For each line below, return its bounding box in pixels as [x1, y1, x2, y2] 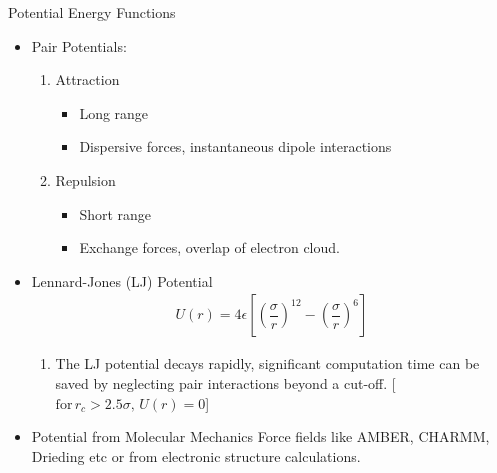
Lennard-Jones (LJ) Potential [31, 270, 213, 291]
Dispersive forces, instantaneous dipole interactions [79, 136, 392, 157]
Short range [79, 203, 152, 224]
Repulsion [55, 169, 116, 190]
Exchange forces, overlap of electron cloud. [79, 237, 340, 258]
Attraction [55, 69, 120, 90]
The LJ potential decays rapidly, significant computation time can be [55, 353, 480, 374]
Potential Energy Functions [8, 2, 176, 22]
